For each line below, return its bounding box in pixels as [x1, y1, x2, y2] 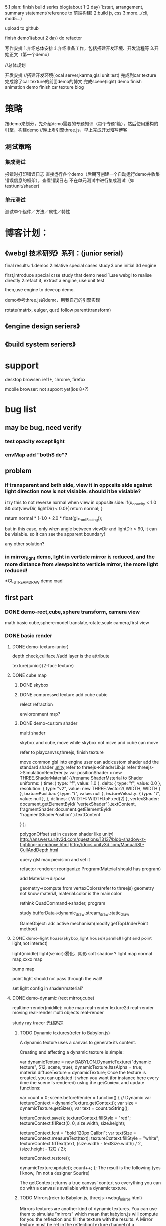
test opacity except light [5, 438, 65, 445]
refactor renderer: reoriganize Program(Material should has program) [19, 866, 161, 872]
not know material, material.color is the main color [19, 890, 122, 896]
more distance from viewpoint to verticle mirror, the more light [5, 561, 158, 568]
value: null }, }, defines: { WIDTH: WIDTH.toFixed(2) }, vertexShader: [19, 795, 160, 801]
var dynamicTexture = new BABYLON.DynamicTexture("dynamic [19, 1059, 151, 1065]
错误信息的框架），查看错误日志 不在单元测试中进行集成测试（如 [5, 177, 135, 183]
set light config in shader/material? [12, 985, 83, 991]
